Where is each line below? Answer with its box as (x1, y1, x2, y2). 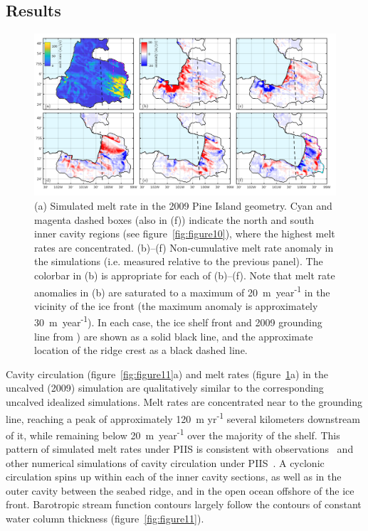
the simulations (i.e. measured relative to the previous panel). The (34, 254, 323, 269)
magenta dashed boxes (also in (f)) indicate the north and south (34, 212, 315, 227)
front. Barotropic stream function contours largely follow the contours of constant (6, 497, 362, 512)
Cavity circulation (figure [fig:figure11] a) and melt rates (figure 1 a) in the (6, 366, 329, 381)
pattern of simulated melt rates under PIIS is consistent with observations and (6, 441, 354, 456)
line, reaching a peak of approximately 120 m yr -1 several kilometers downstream (6, 409, 360, 426)
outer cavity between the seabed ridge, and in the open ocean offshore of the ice (6, 483, 354, 498)
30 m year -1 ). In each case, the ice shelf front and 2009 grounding (34, 313, 322, 329)
